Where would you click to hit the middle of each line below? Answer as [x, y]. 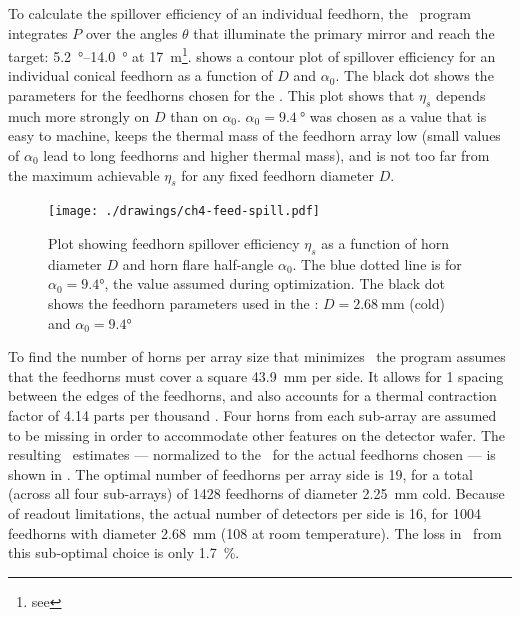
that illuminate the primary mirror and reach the [344, 32]
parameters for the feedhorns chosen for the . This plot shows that [211, 95]
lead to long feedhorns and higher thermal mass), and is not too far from [266, 155]
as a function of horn [385, 243]
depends [460, 95]
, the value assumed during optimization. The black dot [274, 283]
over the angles [131, 32]
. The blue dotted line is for [377, 263]
